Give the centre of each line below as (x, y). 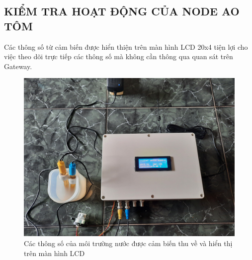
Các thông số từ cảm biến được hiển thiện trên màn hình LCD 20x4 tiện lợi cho (126, 46)
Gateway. (18, 66)
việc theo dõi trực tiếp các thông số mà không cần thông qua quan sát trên (119, 56)
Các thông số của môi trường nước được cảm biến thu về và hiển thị (128, 243)
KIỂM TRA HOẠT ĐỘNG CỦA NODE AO (122, 11)
